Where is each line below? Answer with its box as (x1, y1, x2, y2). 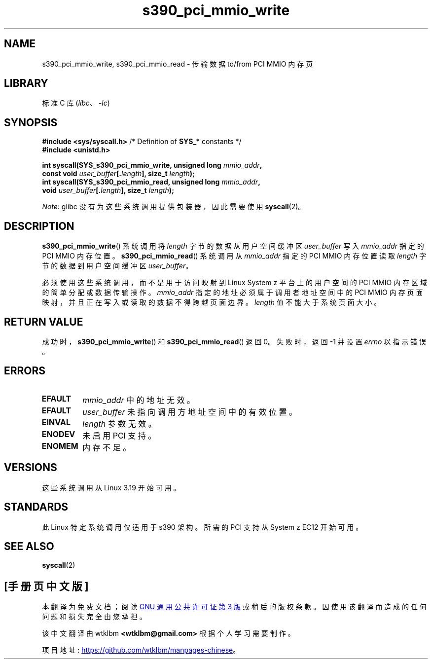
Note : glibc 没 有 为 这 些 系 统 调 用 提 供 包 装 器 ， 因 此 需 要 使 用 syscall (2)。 (42, 202, 305, 211)
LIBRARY (4, 77, 48, 90)
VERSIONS (4, 461, 57, 474)
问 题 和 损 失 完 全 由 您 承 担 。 (42, 612, 146, 621)
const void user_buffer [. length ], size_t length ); (42, 169, 195, 178)
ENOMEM (41, 441, 78, 451)
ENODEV (41, 429, 75, 439)
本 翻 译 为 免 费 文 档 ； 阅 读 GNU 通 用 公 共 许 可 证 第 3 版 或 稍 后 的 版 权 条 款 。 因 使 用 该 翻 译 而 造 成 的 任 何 (42, 602, 427, 611)
